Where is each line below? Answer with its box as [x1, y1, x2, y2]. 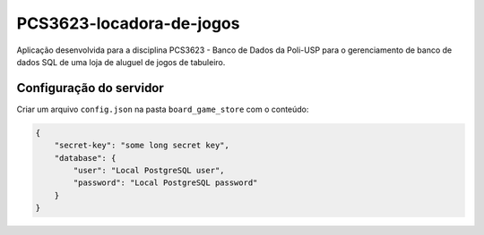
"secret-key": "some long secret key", [54, 140, 230, 151]
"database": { [54, 153, 117, 163]
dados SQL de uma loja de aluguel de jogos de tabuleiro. [16, 56, 226, 67]
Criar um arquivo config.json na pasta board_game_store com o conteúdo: [16, 104, 309, 114]
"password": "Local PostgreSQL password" [73, 178, 258, 188]
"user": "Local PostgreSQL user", [73, 165, 225, 175]
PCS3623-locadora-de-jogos [16, 13, 240, 33]
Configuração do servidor [16, 80, 165, 96]
